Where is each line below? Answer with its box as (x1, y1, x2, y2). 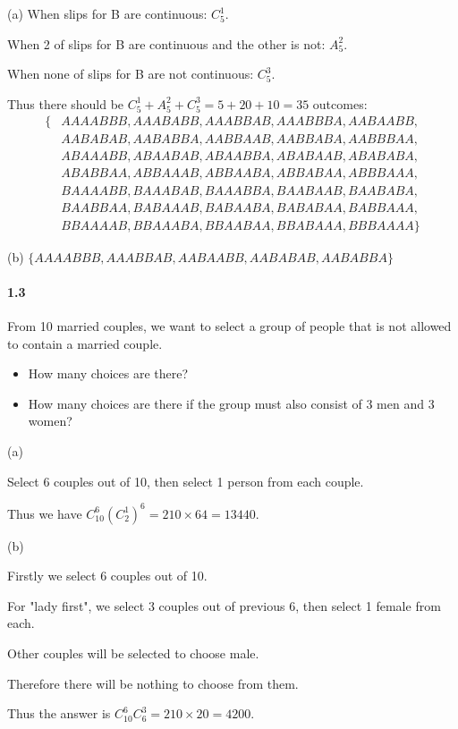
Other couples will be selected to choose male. (7, 644, 259, 663)
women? (28, 411, 72, 430)
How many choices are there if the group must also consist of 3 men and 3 (28, 394, 435, 412)
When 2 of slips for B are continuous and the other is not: (7, 34, 326, 53)
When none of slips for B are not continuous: (7, 64, 254, 83)
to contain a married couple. (7, 334, 163, 352)
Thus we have (7, 504, 82, 522)
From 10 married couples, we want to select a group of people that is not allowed (7, 316, 452, 335)
